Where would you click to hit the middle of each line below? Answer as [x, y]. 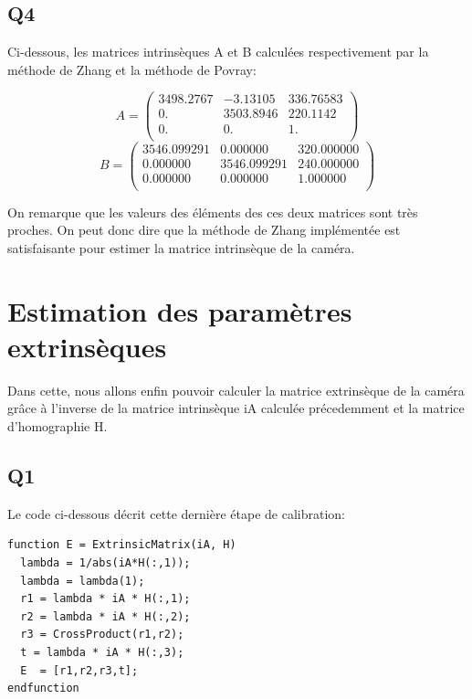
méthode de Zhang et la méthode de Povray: [132, 69]
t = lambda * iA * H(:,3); [102, 652]
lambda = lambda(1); [83, 581]
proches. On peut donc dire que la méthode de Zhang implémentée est [204, 230]
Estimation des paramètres [180, 310]
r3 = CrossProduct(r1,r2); [102, 635]
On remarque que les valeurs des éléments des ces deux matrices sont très [213, 212]
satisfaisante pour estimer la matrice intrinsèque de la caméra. [181, 247]
